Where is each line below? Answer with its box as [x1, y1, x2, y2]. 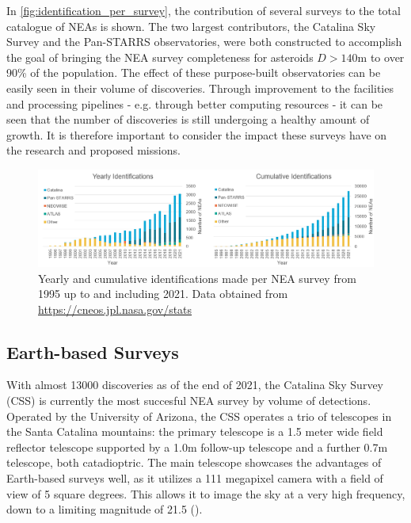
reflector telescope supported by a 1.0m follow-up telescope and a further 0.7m [6, 438, 388, 455]
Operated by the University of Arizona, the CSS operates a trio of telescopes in [6, 407, 392, 424]
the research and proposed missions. [6, 142, 181, 158]
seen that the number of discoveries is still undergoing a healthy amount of [6, 111, 370, 128]
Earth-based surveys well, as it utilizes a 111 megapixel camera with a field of [6, 470, 383, 487]
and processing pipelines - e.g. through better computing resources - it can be [6, 95, 383, 112]
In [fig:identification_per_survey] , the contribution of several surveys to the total [6, 2, 401, 18]
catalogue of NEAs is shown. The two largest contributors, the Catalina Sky [6, 17, 376, 34]
